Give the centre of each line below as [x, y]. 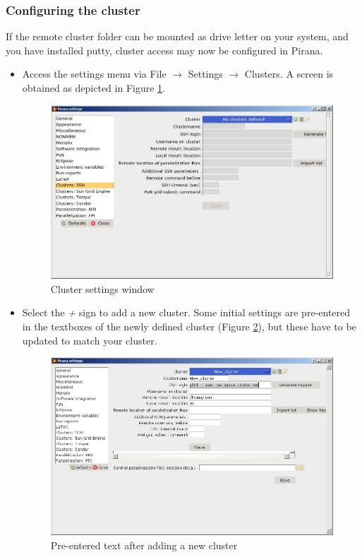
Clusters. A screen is [289, 74]
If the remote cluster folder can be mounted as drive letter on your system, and [177, 36]
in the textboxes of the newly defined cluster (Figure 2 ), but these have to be [189, 327]
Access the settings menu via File [94, 74]
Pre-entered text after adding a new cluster [144, 545]
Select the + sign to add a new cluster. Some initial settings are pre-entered [186, 312]
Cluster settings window [102, 288]
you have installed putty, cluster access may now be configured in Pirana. [164, 50]
